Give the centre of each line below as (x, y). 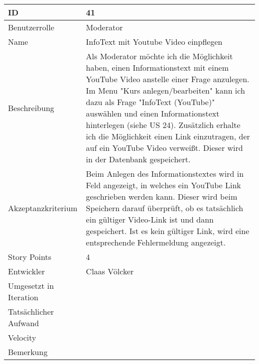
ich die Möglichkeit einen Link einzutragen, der (168, 136)
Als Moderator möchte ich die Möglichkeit (159, 56)
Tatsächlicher (31, 311)
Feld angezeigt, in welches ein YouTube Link (163, 185)
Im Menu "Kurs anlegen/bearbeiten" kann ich (165, 90)
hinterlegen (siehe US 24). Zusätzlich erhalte (163, 125)
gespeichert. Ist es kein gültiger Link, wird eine (168, 231)
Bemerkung (28, 352)
